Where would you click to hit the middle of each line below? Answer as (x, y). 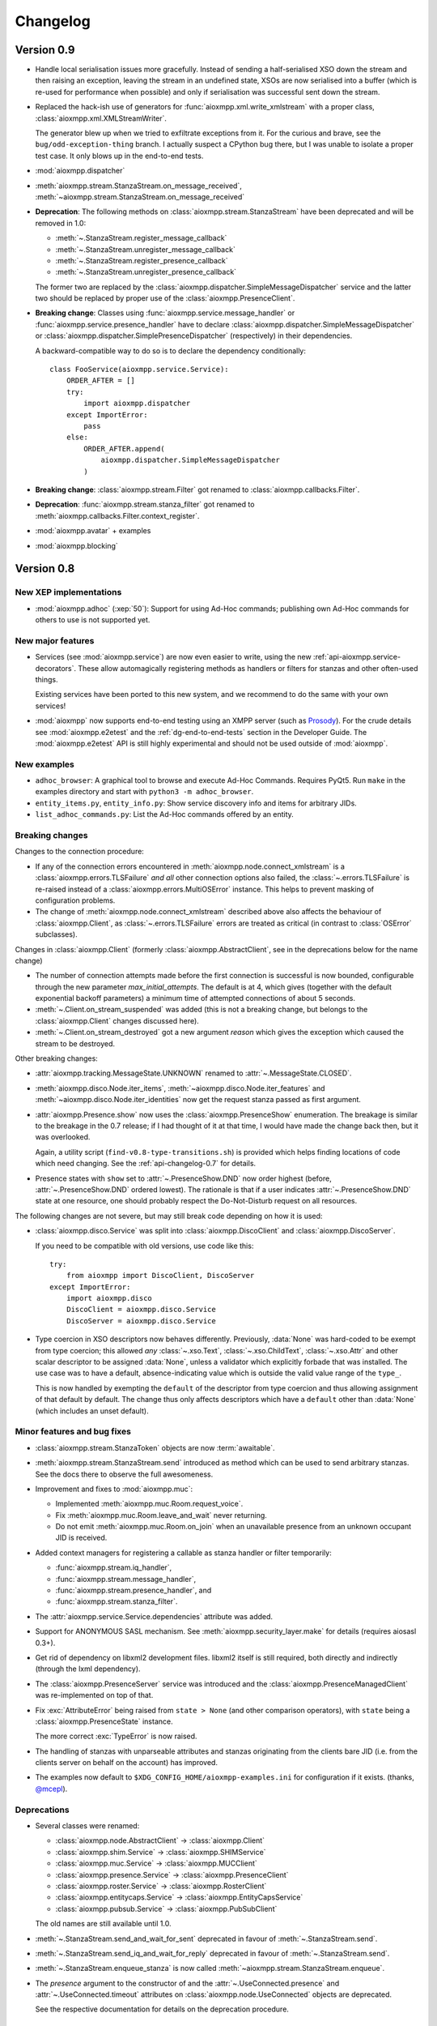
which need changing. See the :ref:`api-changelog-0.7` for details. (146, 1164)
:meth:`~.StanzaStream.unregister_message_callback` (146, 249)
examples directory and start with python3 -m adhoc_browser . (144, 792)
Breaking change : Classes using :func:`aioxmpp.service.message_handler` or (165, 313)
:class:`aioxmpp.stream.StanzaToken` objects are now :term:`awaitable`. (155, 1447)
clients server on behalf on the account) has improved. (127, 1763)
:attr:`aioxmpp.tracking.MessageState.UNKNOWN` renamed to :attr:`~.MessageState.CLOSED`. (193, 1073)
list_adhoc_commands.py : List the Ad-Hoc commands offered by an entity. (165, 814)
